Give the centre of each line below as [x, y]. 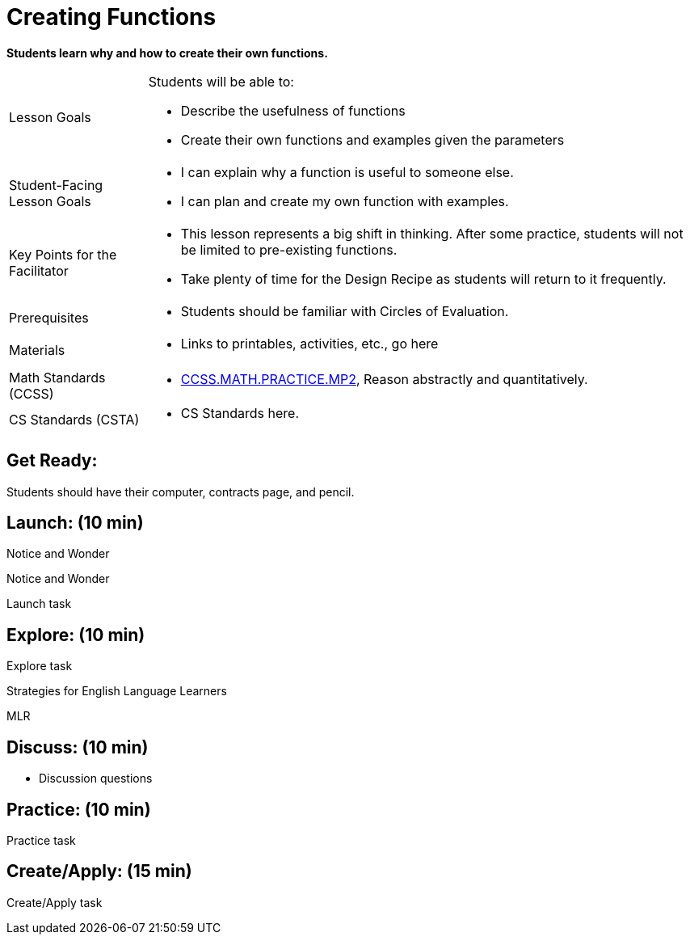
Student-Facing [56, 185]
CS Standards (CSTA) [74, 419]
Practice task [41, 840]
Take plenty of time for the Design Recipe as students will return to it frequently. [423, 279]
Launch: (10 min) [75, 523]
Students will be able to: [221, 81]
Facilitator [39, 270]
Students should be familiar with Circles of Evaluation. [345, 311]
